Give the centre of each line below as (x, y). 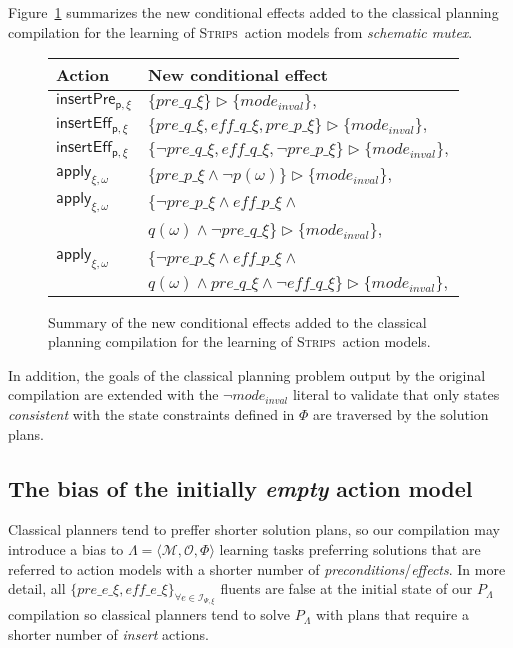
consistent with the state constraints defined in (151, 413)
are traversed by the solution (400, 413)
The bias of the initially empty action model (240, 487)
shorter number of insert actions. (108, 633)
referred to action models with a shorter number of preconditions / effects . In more (257, 568)
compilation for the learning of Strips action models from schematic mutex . (240, 31)
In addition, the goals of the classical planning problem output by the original (247, 374)
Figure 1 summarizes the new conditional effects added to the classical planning (253, 12)
